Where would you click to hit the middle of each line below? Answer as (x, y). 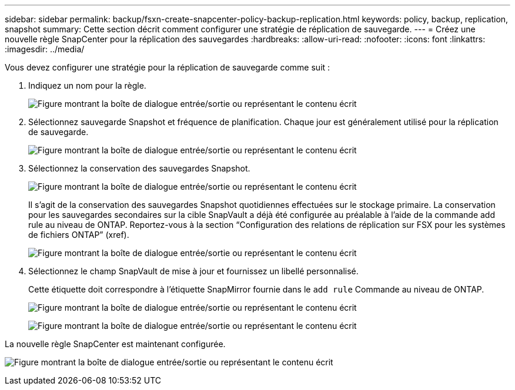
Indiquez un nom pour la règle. (87, 85)
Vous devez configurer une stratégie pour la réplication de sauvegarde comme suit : (168, 67)
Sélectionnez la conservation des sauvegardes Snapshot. (139, 168)
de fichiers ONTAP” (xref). (79, 235)
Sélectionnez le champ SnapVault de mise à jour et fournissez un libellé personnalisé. (193, 271)
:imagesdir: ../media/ (45, 49)
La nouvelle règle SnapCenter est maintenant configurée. (115, 344)
